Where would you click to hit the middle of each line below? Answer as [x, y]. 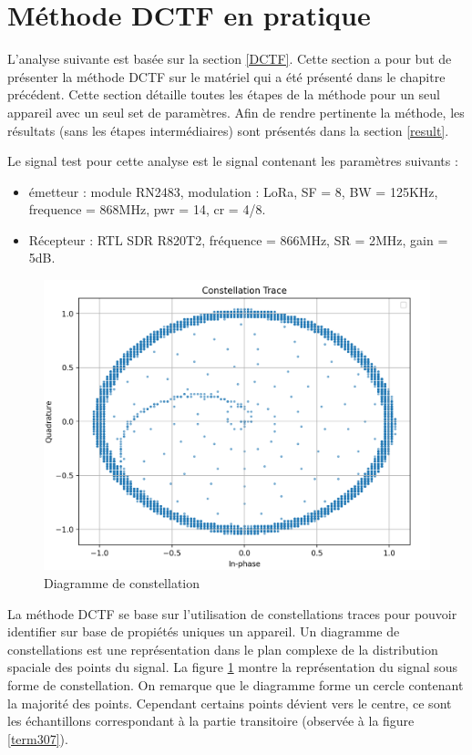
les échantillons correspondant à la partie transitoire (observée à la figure [211, 721]
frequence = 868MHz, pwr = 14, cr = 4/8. [147, 209]
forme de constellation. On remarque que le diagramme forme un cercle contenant [236, 685]
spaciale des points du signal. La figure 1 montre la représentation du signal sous [233, 667]
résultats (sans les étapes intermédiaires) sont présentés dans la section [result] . [228, 130]
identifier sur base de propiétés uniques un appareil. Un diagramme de [204, 631]
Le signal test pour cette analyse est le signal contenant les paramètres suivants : [233, 161]
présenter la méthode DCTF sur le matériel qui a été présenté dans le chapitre [226, 76]
